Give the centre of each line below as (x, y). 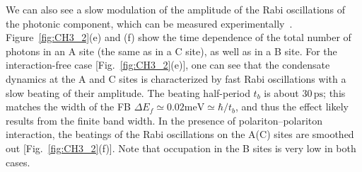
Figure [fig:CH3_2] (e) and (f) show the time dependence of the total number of (179, 37)
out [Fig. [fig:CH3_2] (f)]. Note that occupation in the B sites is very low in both (181, 148)
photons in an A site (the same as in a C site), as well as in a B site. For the (171, 51)
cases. (18, 162)
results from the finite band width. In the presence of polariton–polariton (164, 120)
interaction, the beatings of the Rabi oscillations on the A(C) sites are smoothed (180, 134)
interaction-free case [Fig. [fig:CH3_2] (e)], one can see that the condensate (168, 65)
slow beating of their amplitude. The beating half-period (128, 92)
